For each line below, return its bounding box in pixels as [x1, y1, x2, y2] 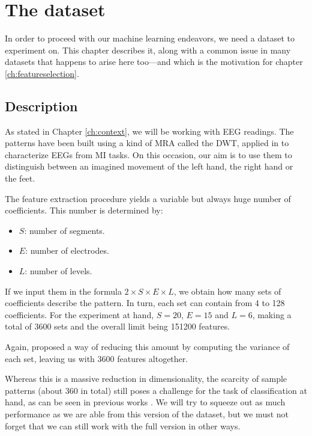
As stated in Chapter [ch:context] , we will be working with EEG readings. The [5, 124, 294, 137]
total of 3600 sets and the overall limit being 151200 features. [5, 320, 230, 333]
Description [5, 96, 78, 115]
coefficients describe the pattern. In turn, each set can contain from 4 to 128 [5, 296, 285, 309]
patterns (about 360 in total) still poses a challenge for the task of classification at [5, 384, 307, 396]
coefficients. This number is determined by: [5, 204, 163, 216]
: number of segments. [24, 224, 105, 236]
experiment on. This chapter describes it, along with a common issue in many [5, 43, 291, 56]
